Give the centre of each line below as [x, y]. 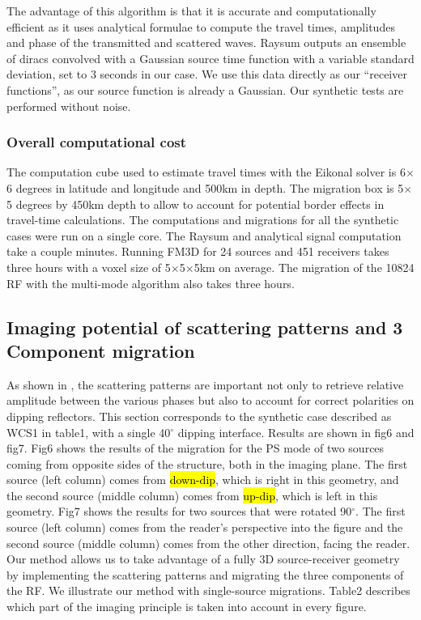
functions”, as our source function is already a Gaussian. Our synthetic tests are [205, 89]
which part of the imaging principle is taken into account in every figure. [187, 607]
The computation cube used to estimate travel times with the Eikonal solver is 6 [206, 172]
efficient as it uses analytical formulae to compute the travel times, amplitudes [201, 26]
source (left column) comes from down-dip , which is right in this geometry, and [203, 480]
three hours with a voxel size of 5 [89, 267]
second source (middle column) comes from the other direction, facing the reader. [208, 543]
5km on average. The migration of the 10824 [304, 267]
